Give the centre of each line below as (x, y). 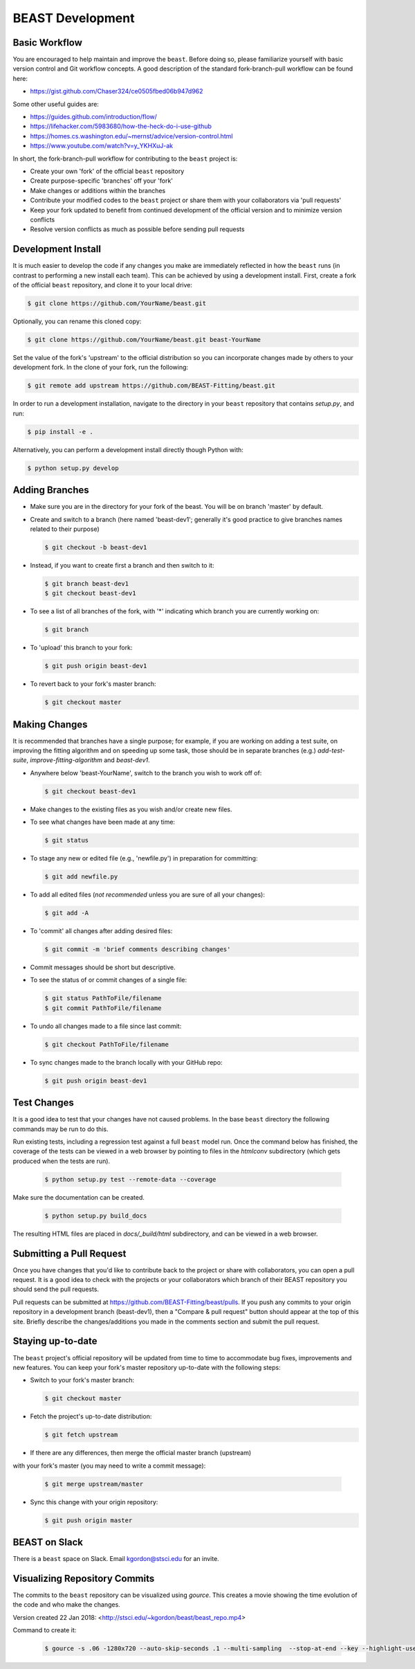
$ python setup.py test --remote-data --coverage (130, 1179)
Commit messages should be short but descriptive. (103, 967)
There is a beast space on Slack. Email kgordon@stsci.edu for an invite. (116, 1559)
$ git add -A (67, 913)
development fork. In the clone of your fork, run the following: (101, 368)
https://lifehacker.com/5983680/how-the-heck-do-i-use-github (121, 126)
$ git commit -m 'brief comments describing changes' (138, 949)
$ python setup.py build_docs (96, 1216)
